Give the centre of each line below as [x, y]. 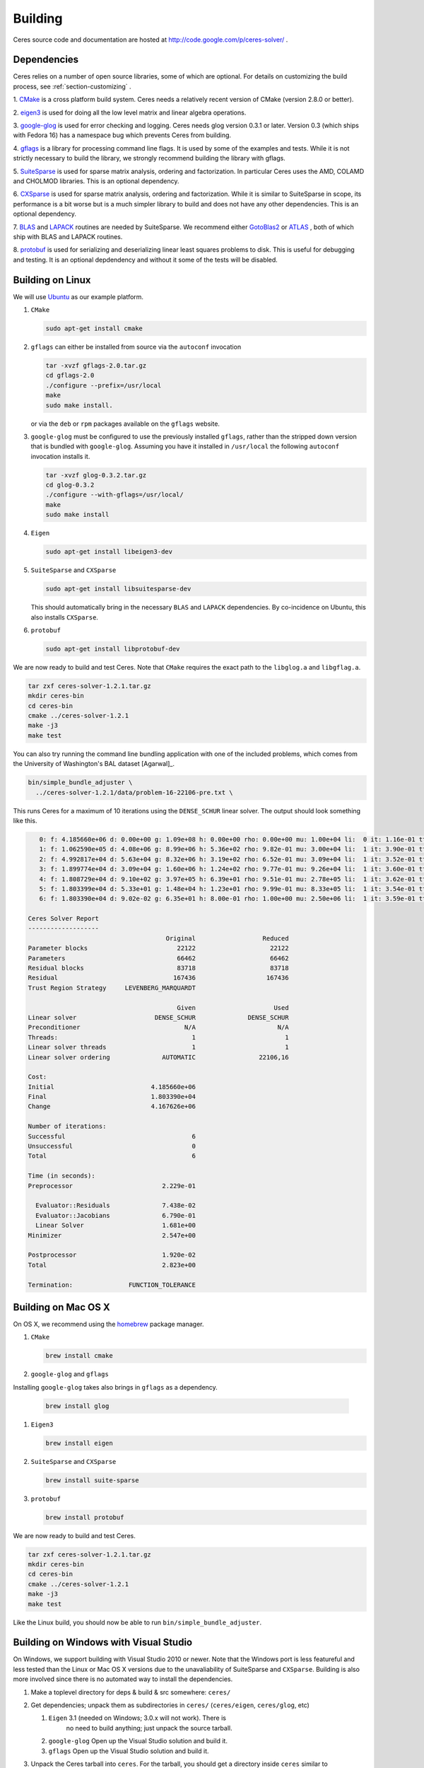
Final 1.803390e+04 [112, 1097]
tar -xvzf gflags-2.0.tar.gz [96, 365]
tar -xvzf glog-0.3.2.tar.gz [96, 475]
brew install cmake [79, 1356]
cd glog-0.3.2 [70, 485]
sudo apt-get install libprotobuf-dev [113, 649]
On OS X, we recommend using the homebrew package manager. [108, 1324]
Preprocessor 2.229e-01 [112, 1186]
